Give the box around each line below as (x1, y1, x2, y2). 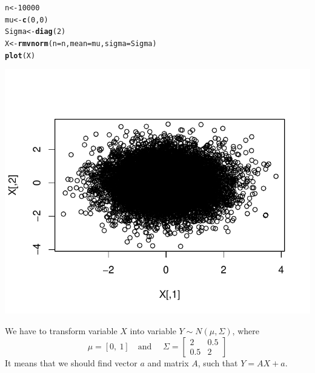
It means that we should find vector (5, 356, 138, 369)
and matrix (147, 356, 189, 369)
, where (232, 324, 259, 337)
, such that (197, 356, 238, 369)
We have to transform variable (5, 324, 118, 337)
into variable (130, 324, 176, 337)
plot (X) (5, 51, 36, 60)
